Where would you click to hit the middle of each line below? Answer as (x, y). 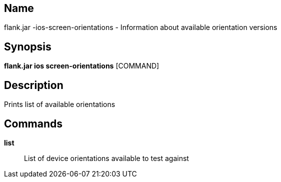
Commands (33, 123)
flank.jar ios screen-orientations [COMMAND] (82, 66)
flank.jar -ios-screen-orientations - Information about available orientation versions (141, 27)
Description (34, 85)
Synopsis (28, 46)
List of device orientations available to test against (106, 158)
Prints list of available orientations (60, 104)
